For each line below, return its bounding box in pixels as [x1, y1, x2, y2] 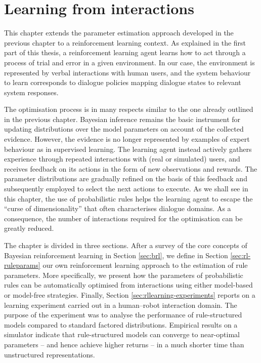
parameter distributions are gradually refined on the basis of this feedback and [4, 173, 247, 184]
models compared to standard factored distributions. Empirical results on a [4, 319, 238, 330]
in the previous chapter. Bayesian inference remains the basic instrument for [4, 113, 241, 124]
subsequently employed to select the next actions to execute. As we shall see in [4, 183, 248, 194]
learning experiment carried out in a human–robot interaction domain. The [4, 299, 237, 310]
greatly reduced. [4, 223, 54, 233]
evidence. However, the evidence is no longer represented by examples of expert [4, 134, 250, 144]
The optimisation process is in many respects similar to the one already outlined [4, 104, 253, 114]
